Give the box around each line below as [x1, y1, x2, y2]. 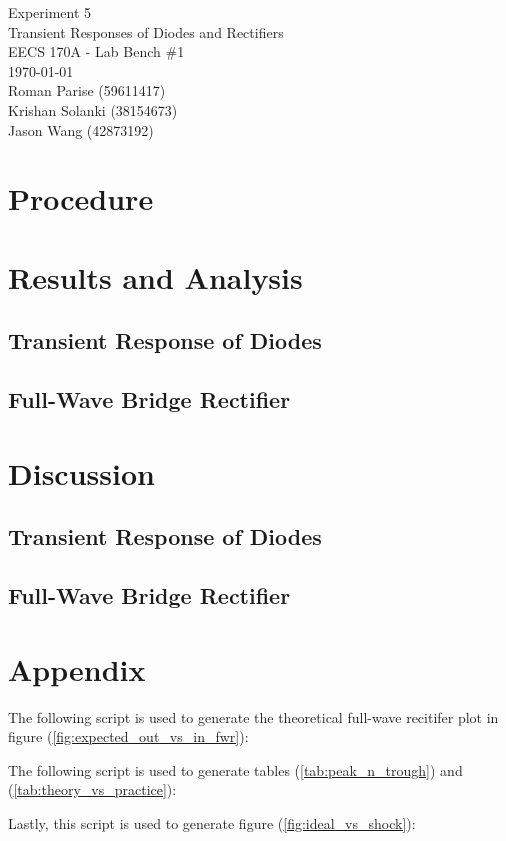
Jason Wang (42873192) [8, 119, 154, 140]
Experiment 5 [8, 2, 92, 22]
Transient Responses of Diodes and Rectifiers [8, 21, 284, 42]
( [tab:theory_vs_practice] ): [8, 779, 177, 800]
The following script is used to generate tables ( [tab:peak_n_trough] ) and [8, 759, 463, 780]
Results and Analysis [8, 256, 303, 297]
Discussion [8, 452, 155, 493]
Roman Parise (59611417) [8, 80, 166, 101]
